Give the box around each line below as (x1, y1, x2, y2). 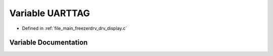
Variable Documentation (9, 38, 88, 47)
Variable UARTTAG (9, 8, 90, 19)
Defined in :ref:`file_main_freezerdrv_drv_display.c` (22, 25, 127, 31)
